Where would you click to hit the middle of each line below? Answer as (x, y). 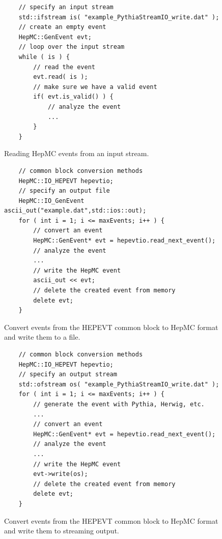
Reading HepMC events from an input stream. (77, 153)
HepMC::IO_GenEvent (51, 201)
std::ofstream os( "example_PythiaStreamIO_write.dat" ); (119, 384)
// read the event (64, 67)
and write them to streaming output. (62, 531)
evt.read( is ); (61, 77)
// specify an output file (64, 191)
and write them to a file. (42, 337)
